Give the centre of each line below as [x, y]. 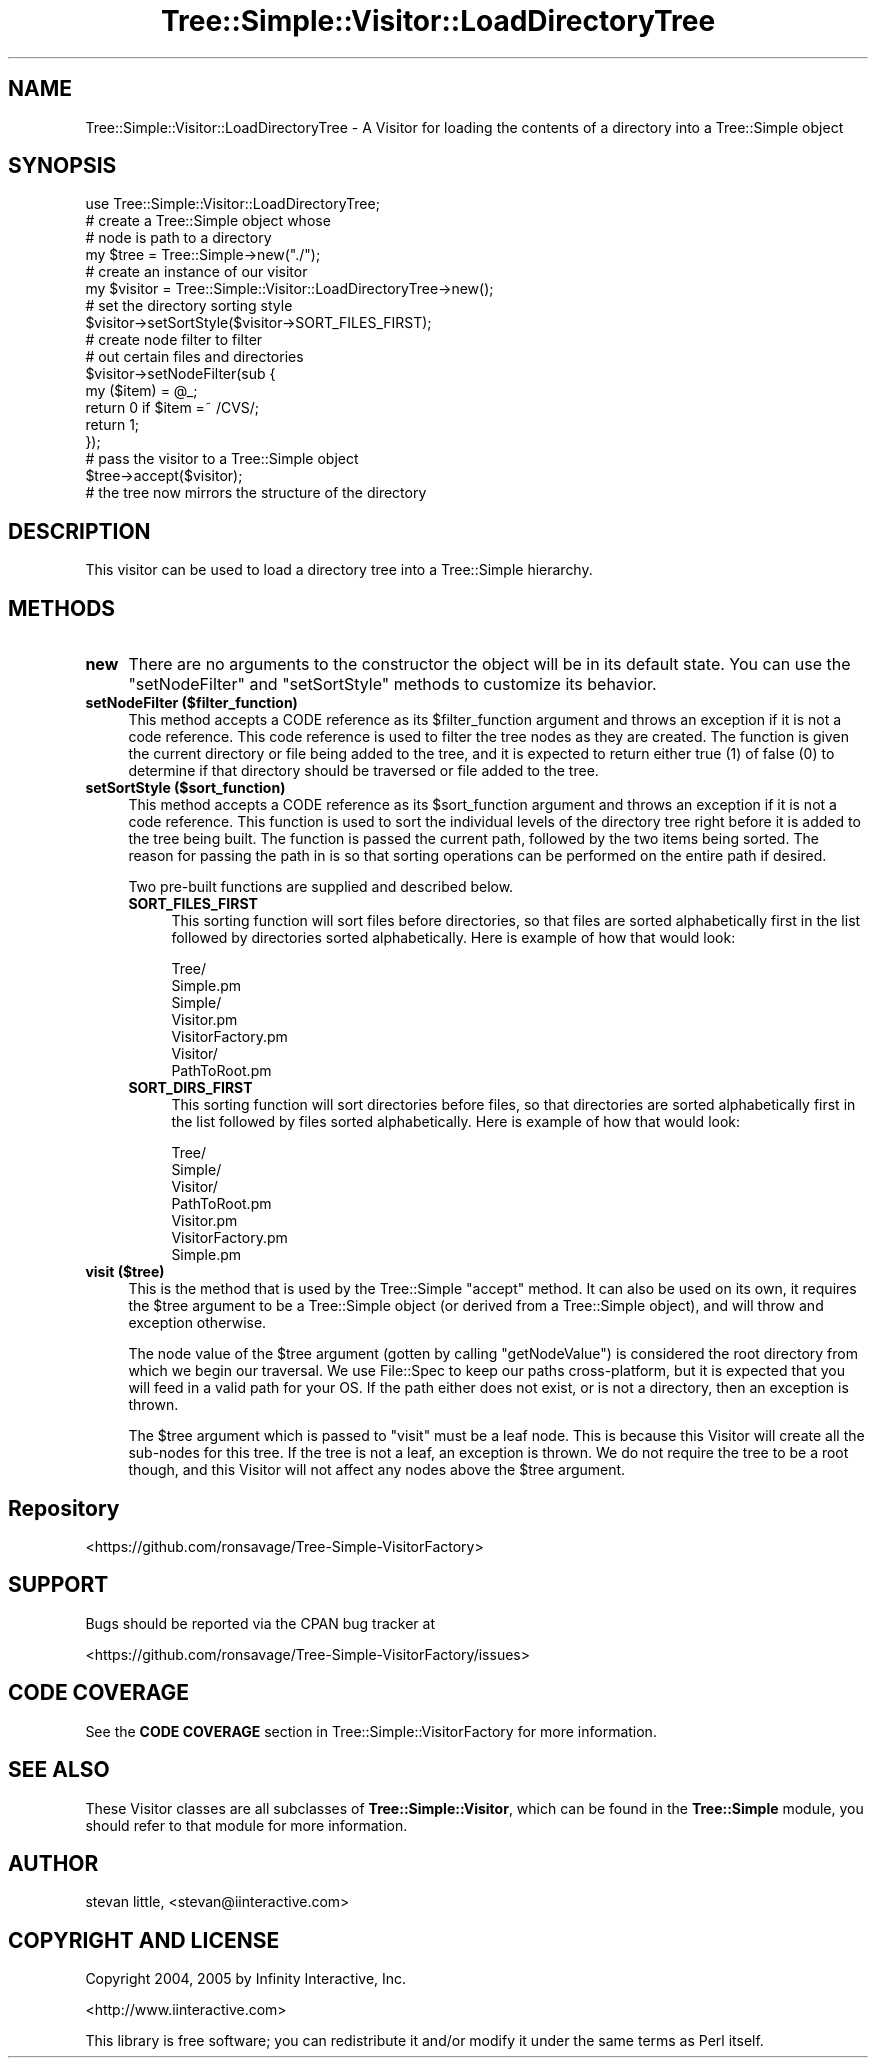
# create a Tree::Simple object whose [208, 221]
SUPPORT [58, 1585]
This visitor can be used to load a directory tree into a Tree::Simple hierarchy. [339, 570]
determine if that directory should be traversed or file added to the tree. [363, 771]
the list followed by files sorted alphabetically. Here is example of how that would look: [456, 1122]
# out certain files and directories [194, 357]
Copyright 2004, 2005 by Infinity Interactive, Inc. [246, 1979]
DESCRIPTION [79, 531]
